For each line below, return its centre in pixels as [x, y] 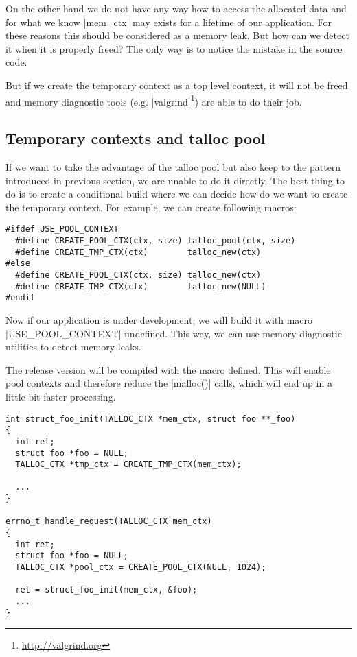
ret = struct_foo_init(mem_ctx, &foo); [106, 590]
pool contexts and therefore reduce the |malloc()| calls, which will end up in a [169, 383]
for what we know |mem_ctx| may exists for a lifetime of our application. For [169, 22]
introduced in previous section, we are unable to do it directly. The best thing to [175, 180]
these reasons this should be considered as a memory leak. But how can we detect [177, 35]
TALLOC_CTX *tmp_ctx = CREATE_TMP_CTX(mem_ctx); [128, 465]
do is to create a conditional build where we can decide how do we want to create [177, 194]
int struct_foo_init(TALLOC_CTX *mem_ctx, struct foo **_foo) [151, 419]
